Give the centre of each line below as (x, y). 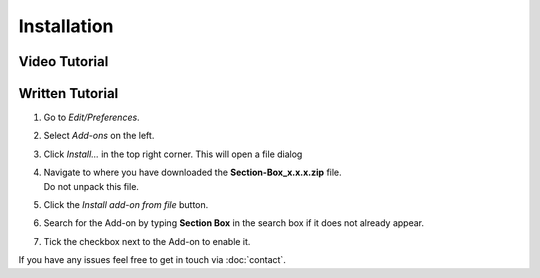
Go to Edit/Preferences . (91, 117)
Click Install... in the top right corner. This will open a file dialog (173, 154)
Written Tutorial (68, 93)
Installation (66, 26)
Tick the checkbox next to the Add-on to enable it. (147, 241)
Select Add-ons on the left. (99, 136)
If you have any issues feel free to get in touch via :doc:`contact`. (152, 260)
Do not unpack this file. (91, 186)
